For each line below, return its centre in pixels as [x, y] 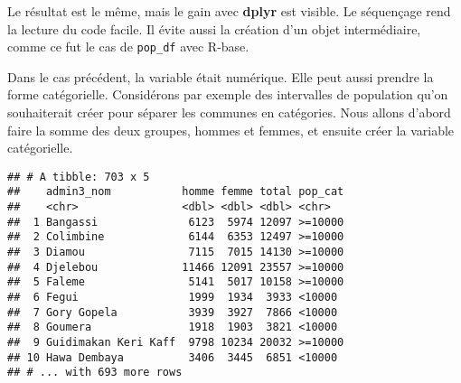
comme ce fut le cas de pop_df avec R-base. [128, 47]
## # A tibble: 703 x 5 [79, 177]
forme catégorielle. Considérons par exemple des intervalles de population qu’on [228, 94]
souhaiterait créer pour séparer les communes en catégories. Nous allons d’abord [229, 112]
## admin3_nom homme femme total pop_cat [176, 192]
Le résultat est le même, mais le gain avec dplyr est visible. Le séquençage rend [229, 11]
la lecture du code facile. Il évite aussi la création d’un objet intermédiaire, [214, 28]
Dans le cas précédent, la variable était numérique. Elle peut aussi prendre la [221, 76]
